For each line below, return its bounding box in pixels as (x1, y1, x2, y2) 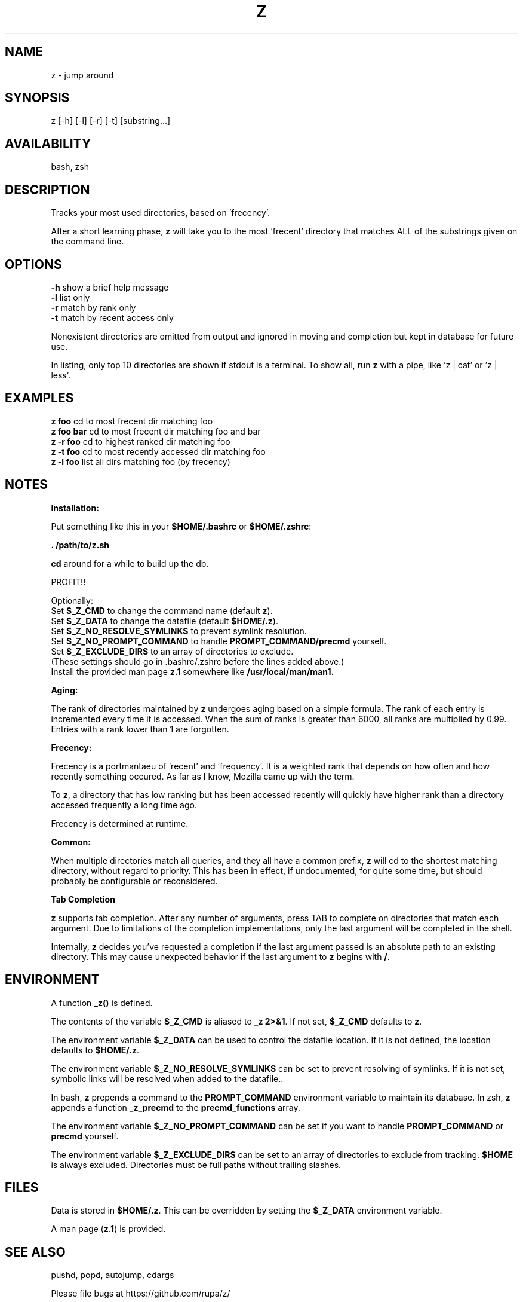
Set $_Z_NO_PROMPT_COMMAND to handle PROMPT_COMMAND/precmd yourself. (51, 635, 387, 646)
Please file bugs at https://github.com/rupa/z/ (51, 1288, 230, 1299)
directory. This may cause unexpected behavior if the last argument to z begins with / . (51, 951, 390, 962)
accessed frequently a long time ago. (51, 799, 197, 810)
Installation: (51, 502, 99, 513)
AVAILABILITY (5, 136, 91, 151)
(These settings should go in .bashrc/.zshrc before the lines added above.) (51, 656, 344, 667)
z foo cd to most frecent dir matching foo (51, 415, 213, 426)
